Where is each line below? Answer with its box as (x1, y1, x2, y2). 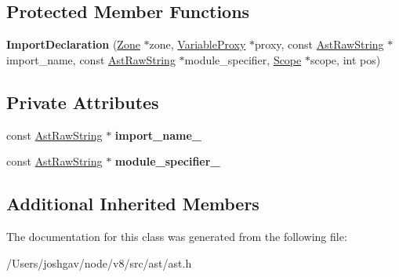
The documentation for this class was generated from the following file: (6, 228, 347, 244)
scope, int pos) (310, 51, 381, 67)
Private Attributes (6, 89, 159, 114)
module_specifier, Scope (184, 51, 302, 67)
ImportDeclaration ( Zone (6, 36, 140, 53)
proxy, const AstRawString (255, 36, 384, 53)
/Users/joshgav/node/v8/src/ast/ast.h (6, 254, 192, 271)
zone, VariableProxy (149, 36, 246, 53)
